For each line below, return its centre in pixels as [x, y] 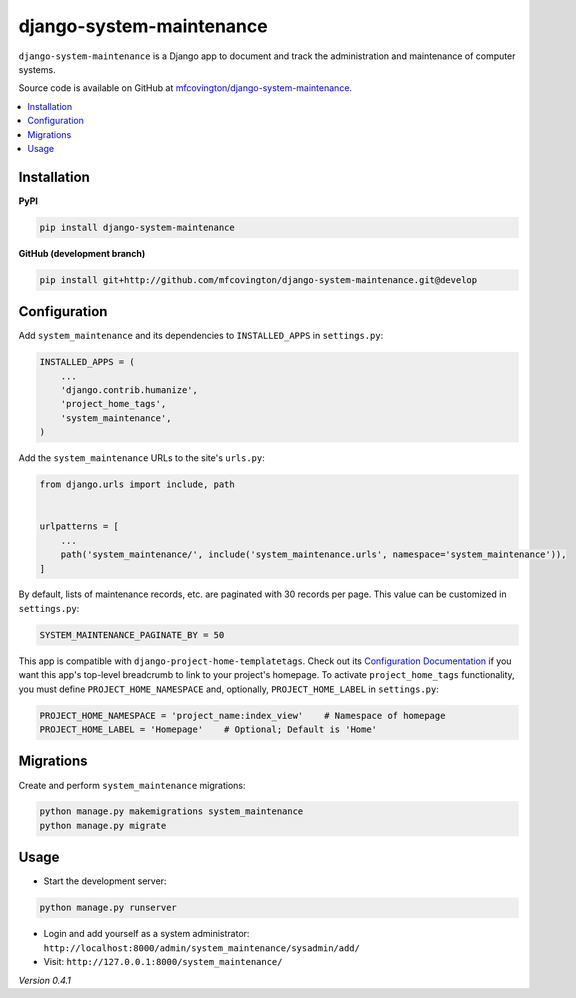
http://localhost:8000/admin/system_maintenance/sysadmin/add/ [201, 948]
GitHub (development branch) [82, 253]
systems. [37, 69]
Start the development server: [105, 881]
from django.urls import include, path [137, 484]
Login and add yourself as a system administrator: [146, 934]
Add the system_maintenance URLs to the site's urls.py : [141, 458]
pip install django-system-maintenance [137, 227]
